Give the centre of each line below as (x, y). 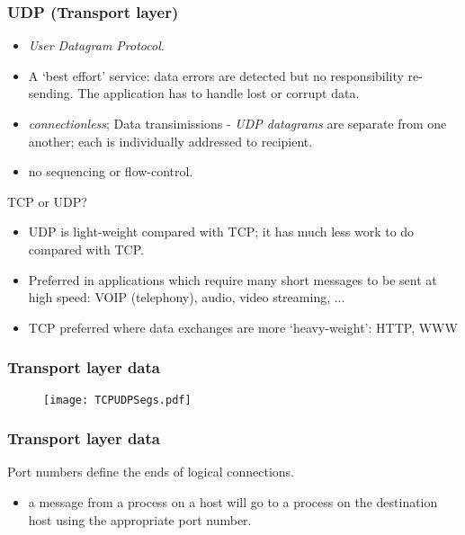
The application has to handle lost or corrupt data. (219, 93)
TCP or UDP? (47, 201)
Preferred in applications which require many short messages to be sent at (232, 279)
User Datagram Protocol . (96, 45)
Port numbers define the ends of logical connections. (151, 472)
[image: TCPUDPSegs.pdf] (117, 400)
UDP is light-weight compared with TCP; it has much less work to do (221, 232)
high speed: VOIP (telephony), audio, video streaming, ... (187, 297)
